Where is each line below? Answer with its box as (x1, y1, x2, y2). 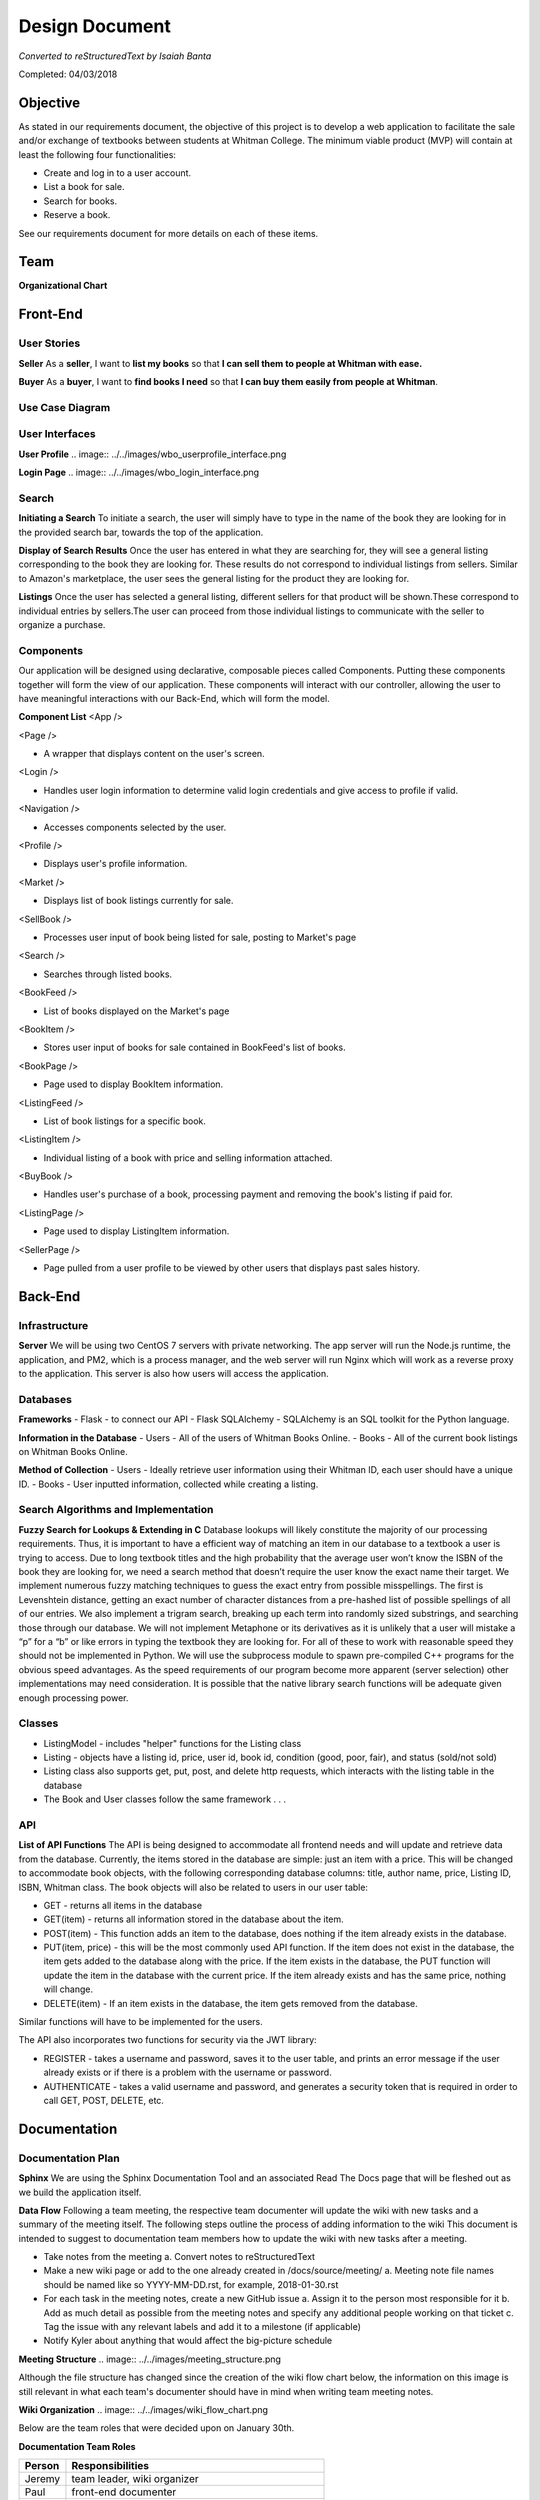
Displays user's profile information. (43, 858, 188, 870)
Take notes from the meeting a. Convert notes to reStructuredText (43, 2251, 315, 2263)
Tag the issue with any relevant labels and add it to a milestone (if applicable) (43, 2321, 362, 2333)
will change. (43, 1983, 94, 1995)
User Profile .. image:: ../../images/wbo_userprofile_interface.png (18, 448, 287, 460)
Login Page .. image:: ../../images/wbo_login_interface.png (18, 466, 260, 479)
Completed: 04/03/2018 (18, 68, 118, 80)
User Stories (18, 336, 81, 350)
